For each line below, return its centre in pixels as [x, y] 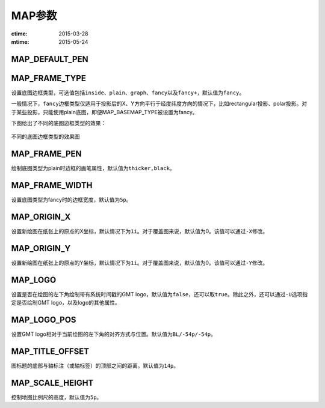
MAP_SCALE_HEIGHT [52, 382]
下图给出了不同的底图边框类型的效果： [59, 123]
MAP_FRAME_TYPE [49, 78]
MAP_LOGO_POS [44, 320]
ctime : [19, 34]
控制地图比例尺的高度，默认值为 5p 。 [57, 397]
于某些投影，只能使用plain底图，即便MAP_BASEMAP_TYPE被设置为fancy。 [104, 112]
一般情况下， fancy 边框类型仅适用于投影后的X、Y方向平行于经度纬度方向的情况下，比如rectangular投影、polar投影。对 [159, 104]
